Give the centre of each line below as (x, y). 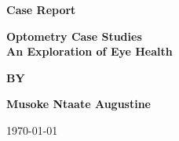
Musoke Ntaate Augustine (79, 104)
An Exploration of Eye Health (89, 51)
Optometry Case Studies (74, 36)
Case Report (41, 9)
